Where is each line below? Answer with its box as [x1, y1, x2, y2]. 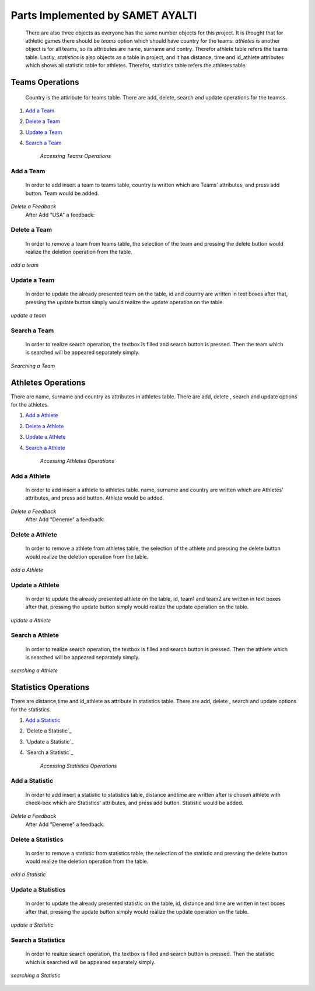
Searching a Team [10, 362, 55, 369]
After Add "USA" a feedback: [25, 211, 95, 218]
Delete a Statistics [10, 835, 64, 844]
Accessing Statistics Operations [40, 762, 117, 769]
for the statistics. [10, 706, 51, 713]
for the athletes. [10, 401, 49, 408]
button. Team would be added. [25, 190, 99, 197]
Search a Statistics [10, 936, 65, 944]
